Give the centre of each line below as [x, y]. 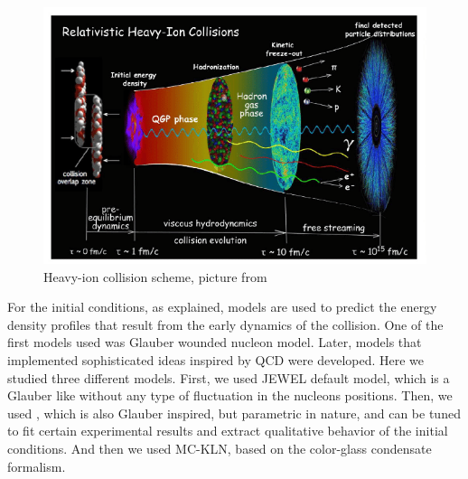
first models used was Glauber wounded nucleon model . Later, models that [215, 342]
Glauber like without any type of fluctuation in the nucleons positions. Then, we [230, 395]
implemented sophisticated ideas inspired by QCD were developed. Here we [216, 360]
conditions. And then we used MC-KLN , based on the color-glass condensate [220, 448]
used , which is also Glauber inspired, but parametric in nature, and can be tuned [234, 413]
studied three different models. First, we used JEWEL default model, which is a [229, 377]
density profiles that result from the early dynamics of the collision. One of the [225, 324]
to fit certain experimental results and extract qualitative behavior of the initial [228, 431]
